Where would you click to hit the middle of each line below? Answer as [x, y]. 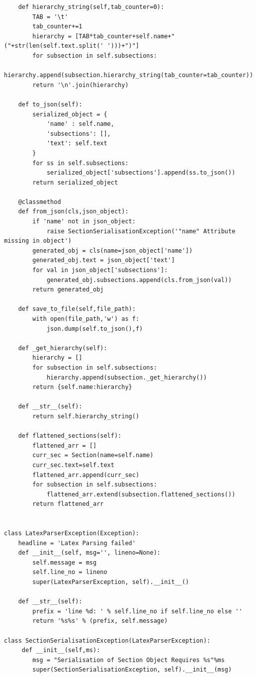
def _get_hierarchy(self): [63, 348]
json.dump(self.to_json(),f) [95, 329]
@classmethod [40, 202]
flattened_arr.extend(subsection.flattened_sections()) [141, 494]
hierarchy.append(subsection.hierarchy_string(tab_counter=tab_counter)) [129, 75]
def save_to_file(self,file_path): [77, 309]
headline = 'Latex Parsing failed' [77, 543]
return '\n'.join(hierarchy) [81, 85]
